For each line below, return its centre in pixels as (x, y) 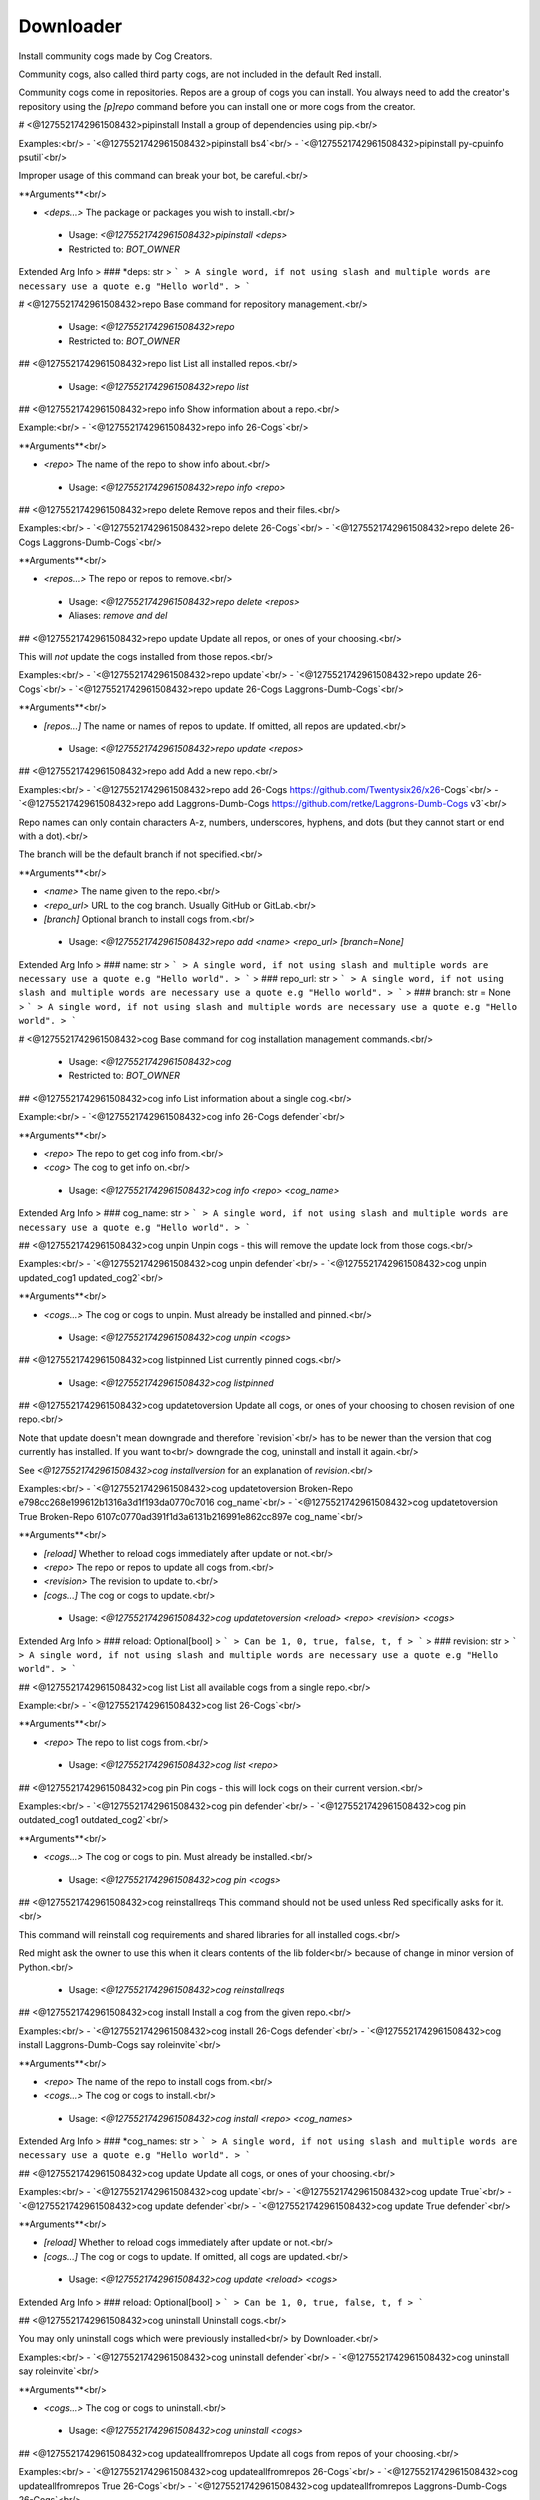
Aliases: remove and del (118, 616)
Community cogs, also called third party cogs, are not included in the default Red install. (200, 74)
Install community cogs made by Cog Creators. (115, 56)
